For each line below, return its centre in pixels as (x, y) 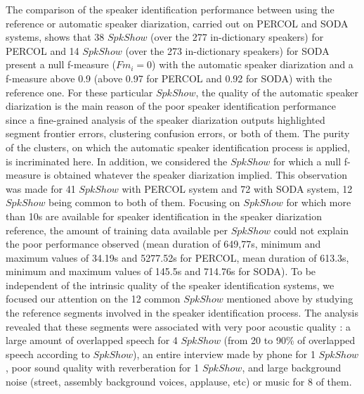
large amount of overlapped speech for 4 (92, 340)
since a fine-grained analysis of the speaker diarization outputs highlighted (165, 119)
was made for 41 (41, 188)
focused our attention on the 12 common (93, 299)
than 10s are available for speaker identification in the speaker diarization (164, 216)
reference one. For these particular (79, 92)
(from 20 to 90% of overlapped (290, 340)
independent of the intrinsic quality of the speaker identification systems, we (170, 285)
